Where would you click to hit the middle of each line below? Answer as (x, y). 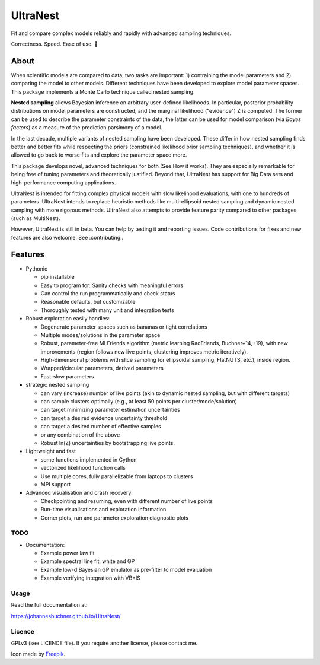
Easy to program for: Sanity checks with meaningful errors (112, 285)
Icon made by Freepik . (38, 654)
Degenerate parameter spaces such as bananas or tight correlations (124, 327)
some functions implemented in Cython (89, 459)
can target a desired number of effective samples (101, 427)
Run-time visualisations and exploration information (103, 510)
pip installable (57, 277)
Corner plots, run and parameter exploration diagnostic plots (115, 518)
